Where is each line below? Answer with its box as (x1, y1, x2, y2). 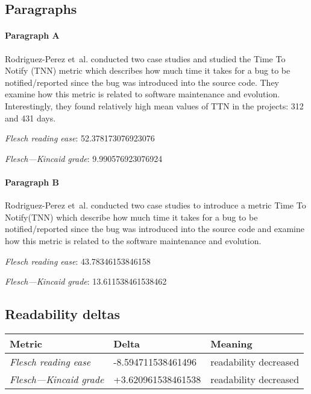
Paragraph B (5, 175, 60, 188)
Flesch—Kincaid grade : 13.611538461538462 (5, 275, 167, 288)
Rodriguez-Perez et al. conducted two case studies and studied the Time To (5, 52, 286, 65)
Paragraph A (5, 29, 60, 42)
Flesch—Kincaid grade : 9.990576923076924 (5, 152, 163, 164)
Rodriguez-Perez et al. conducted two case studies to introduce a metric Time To (5, 199, 306, 212)
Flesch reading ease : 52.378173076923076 (5, 132, 155, 144)
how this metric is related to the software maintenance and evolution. (5, 234, 262, 247)
